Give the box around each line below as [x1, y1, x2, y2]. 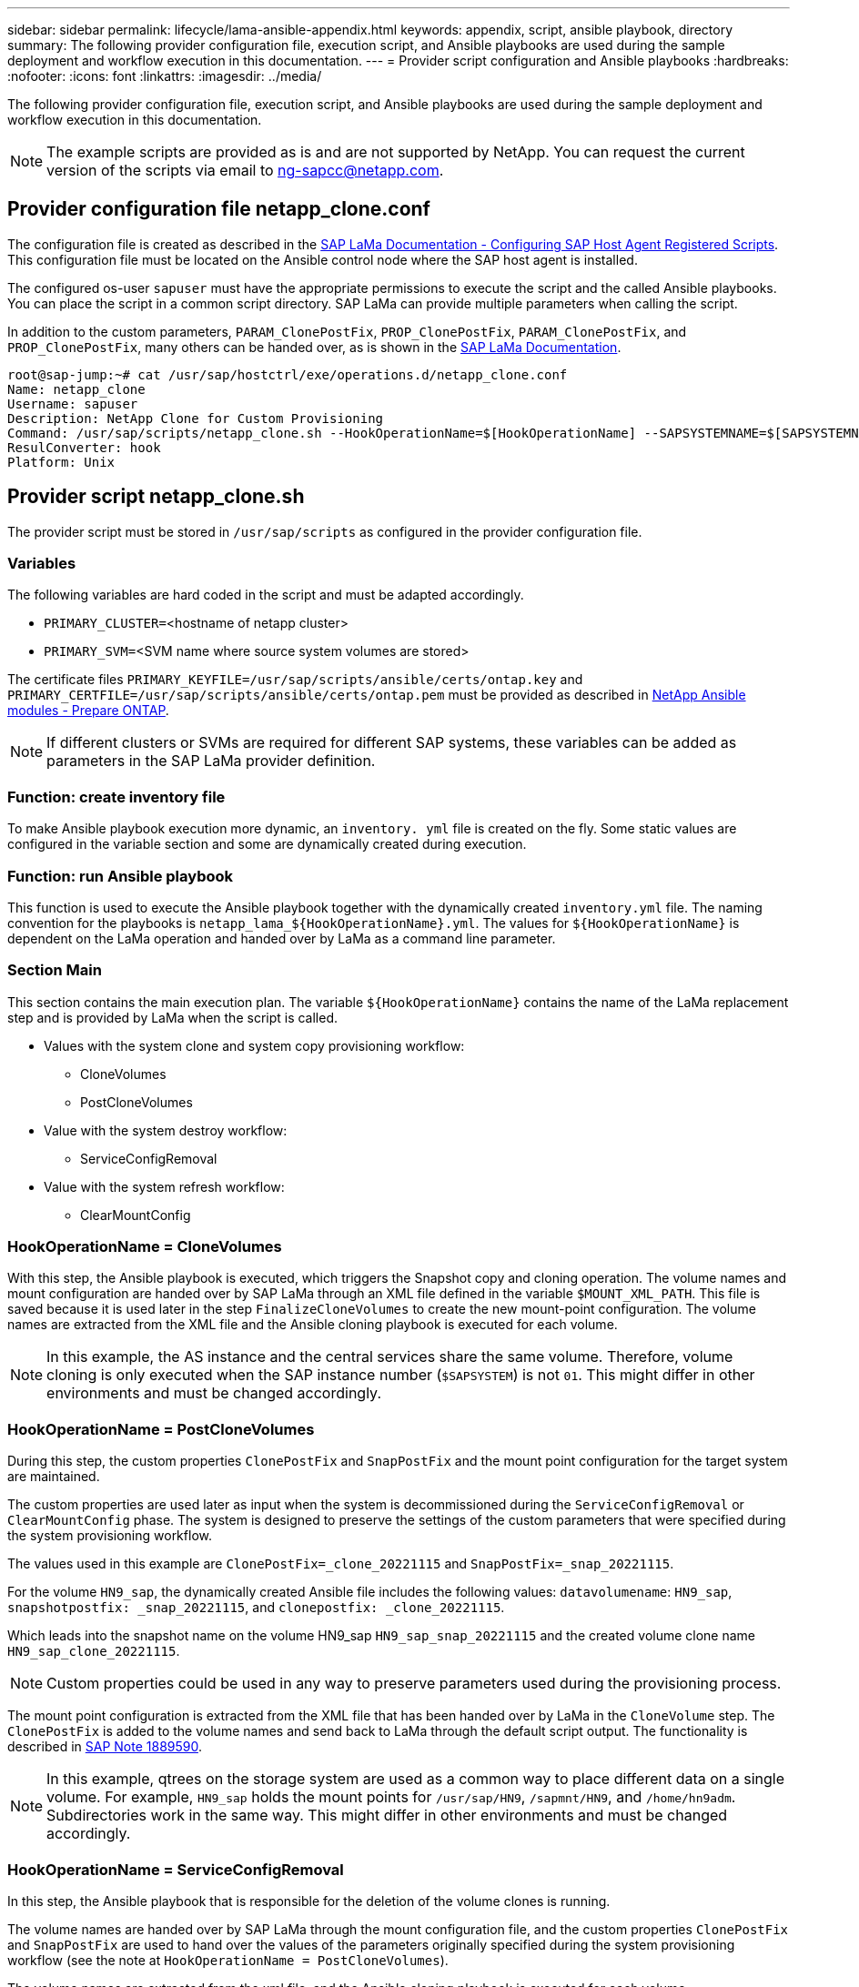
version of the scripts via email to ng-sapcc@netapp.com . [46, 161, 444, 179]
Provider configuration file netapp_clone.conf [7, 197, 430, 221]
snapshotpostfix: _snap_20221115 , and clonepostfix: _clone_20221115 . [7, 1599, 505, 1616]
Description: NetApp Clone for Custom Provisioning [7, 410, 384, 426]
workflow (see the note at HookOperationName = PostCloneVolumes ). [7, 1952, 449, 1968]
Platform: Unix [7, 454, 116, 469]
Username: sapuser [7, 396, 138, 411]
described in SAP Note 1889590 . [7, 1739, 202, 1755]
